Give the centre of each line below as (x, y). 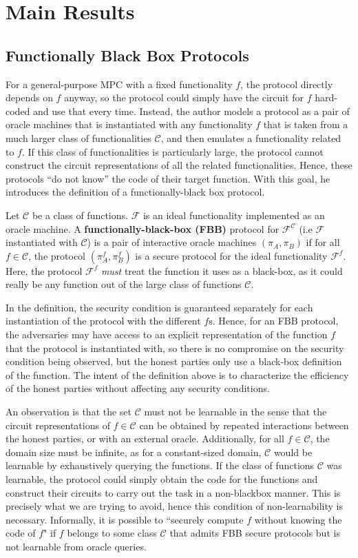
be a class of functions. (80, 215)
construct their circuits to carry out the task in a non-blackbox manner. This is (173, 492)
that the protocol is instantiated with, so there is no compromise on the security (175, 348)
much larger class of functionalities (78, 137)
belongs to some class (112, 533)
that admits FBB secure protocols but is (255, 533)
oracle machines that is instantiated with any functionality (129, 124)
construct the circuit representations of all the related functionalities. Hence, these (179, 165)
